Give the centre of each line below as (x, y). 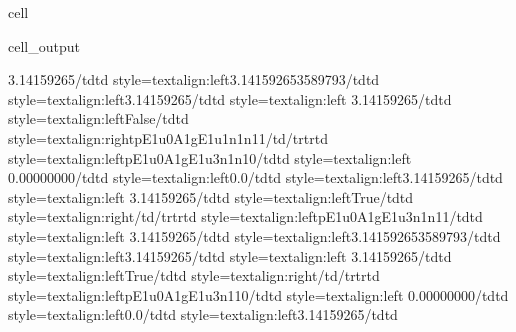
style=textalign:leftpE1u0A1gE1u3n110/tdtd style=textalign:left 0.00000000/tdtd (258, 294)
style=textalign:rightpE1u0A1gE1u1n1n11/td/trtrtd (168, 137)
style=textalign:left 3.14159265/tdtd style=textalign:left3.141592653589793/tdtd (254, 235)
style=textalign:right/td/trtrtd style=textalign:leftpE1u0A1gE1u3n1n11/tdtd (245, 216)
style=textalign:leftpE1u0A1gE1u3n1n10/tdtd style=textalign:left (210, 157)
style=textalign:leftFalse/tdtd (98, 118)
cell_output (44, 45)
